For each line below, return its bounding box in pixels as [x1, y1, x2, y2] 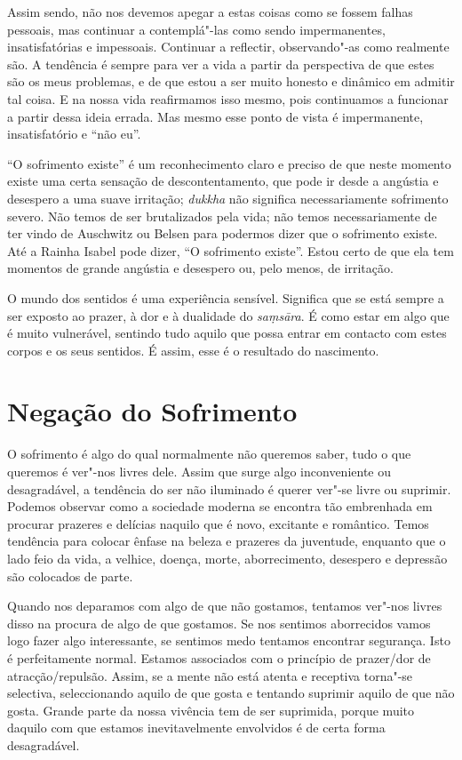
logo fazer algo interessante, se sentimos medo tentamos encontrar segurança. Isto [7, 631, 450, 650]
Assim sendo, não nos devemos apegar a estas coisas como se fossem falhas [7, 3, 413, 20]
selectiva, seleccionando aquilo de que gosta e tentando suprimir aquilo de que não [7, 684, 455, 702]
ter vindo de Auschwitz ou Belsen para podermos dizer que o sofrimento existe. [7, 224, 438, 243]
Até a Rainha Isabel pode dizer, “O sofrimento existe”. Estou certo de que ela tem [7, 241, 454, 260]
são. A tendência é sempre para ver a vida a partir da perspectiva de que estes [7, 54, 434, 73]
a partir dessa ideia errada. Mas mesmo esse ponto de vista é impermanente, [7, 107, 424, 125]
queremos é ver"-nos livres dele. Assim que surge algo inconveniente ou [7, 462, 392, 480]
